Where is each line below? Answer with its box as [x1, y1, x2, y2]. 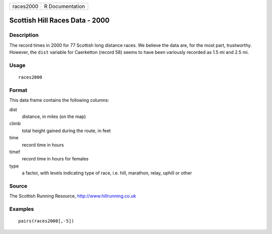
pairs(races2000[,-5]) [18, 218, 75, 224]
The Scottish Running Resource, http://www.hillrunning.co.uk [9, 193, 136, 199]
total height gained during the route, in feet [22, 128, 111, 134]
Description [9, 32, 39, 39]
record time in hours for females [22, 156, 89, 162]
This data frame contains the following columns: [9, 97, 109, 103]
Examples [9, 206, 34, 213]
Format [9, 86, 28, 93]
